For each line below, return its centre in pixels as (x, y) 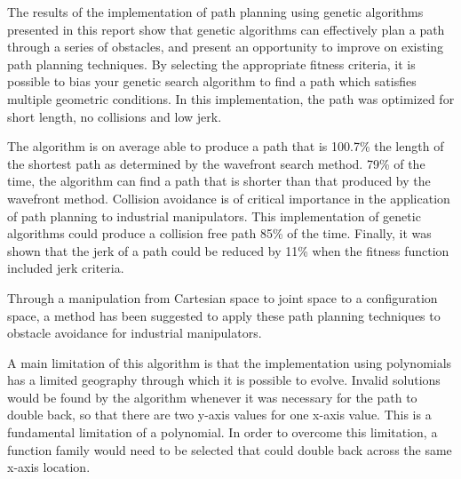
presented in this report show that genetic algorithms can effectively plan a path (226, 29)
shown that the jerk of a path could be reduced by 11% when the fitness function (228, 250)
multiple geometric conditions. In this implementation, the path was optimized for (231, 98)
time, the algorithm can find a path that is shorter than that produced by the (219, 181)
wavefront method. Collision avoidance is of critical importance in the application (229, 198)
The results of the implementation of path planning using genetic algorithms (215, 12)
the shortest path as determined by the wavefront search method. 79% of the (216, 163)
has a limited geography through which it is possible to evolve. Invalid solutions (224, 380)
